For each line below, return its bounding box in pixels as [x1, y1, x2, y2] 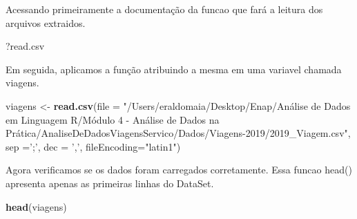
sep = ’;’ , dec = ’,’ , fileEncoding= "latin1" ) [6, 139, 181, 153]
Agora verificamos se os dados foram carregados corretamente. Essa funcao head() [6, 162, 352, 177]
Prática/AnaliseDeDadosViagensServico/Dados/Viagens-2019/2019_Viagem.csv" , [6, 126, 351, 140]
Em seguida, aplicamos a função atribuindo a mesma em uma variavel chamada [6, 61, 342, 76]
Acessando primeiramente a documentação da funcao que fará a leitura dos [6, 2, 323, 16]
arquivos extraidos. [6, 15, 86, 30]
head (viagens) [6, 199, 67, 213]
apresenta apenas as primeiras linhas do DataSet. [6, 175, 214, 190]
